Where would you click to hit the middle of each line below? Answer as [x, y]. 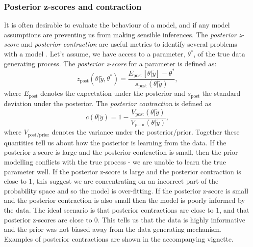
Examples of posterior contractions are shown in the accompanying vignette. [119, 238]
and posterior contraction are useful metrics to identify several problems [129, 44]
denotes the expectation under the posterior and [113, 93]
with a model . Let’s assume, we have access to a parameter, [95, 54]
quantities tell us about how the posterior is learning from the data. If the [115, 142]
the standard [221, 93]
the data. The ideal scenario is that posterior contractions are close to [109, 209]
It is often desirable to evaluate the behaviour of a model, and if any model [117, 25]
